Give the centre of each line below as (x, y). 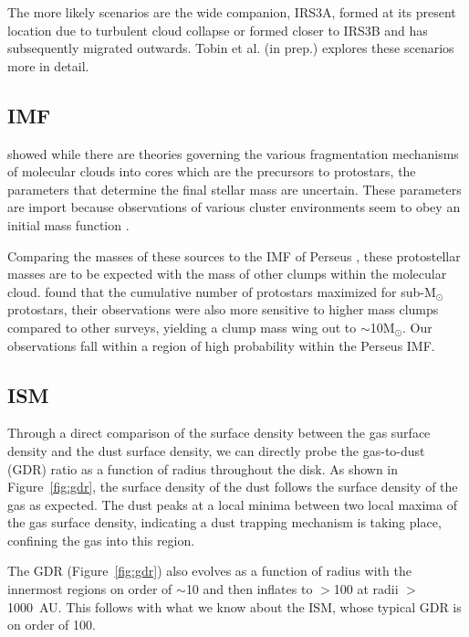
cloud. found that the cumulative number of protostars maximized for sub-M (222, 291)
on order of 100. (52, 625)
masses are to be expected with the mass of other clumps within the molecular (227, 274)
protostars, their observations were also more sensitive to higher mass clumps (223, 309)
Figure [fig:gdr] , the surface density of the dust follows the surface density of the (233, 487)
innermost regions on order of (90, 589)
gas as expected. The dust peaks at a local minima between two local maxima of (232, 504)
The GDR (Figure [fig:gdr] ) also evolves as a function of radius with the (209, 571)
